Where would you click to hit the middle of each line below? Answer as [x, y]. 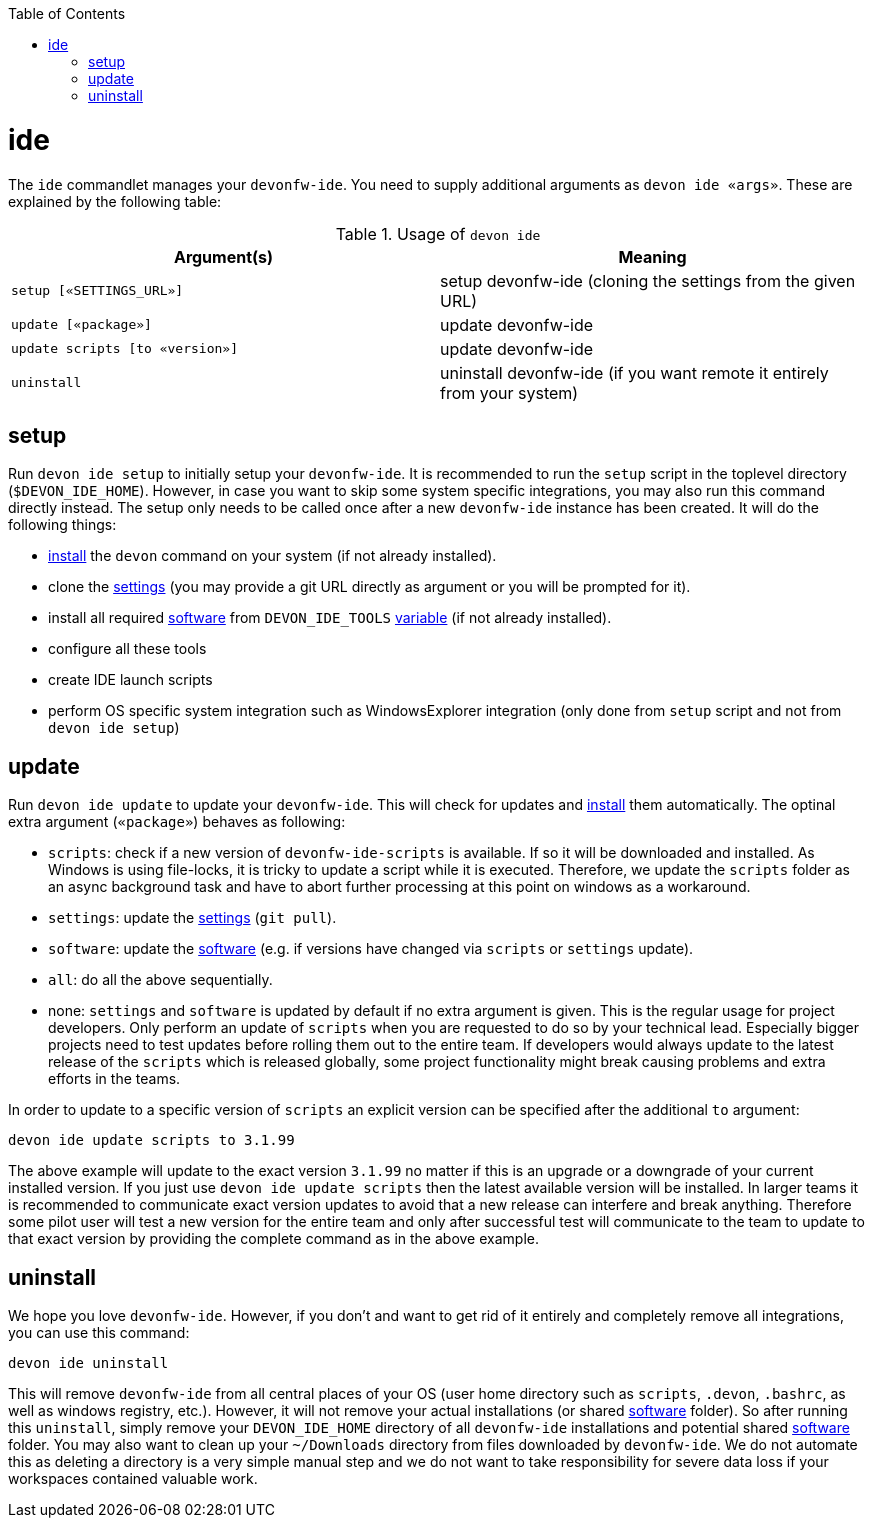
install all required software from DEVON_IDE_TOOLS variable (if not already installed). [330, 618]
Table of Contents [67, 13]
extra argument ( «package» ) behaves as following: [177, 822]
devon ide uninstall [88, 1363]
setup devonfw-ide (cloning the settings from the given [648, 280]
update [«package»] [81, 324]
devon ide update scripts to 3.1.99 [151, 1140]
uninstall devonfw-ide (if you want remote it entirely [634, 372]
